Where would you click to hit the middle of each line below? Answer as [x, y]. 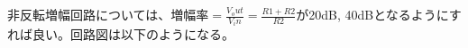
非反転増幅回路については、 [89, 14]
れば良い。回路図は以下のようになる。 [121, 34]
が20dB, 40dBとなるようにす [379, 14]
